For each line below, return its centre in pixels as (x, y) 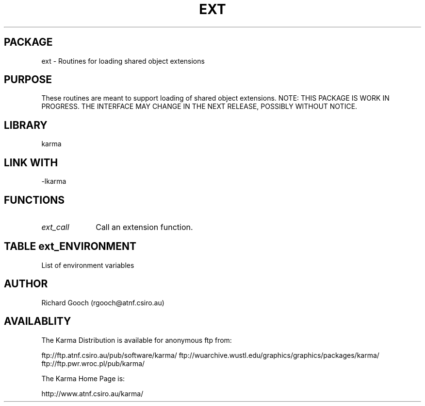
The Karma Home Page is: (83, 378)
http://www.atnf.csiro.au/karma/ (92, 393)
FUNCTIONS (34, 200)
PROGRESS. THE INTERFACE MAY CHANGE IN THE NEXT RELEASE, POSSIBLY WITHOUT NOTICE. (199, 106)
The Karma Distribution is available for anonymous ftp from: (137, 340)
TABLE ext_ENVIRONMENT (70, 247)
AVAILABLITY (38, 321)
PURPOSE (28, 80)
